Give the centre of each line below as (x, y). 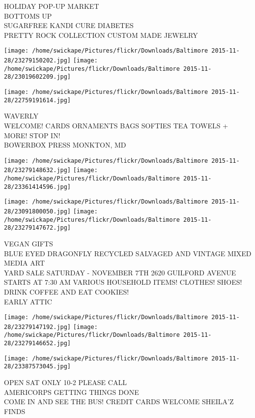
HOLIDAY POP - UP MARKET (52, 6)
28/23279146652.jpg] (38, 343)
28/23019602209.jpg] (38, 77)
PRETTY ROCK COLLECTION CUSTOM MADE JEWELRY (101, 35)
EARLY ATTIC (28, 301)
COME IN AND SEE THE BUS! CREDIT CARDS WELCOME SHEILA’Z (119, 402)
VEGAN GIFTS (28, 243)
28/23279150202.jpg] (38, 61)
